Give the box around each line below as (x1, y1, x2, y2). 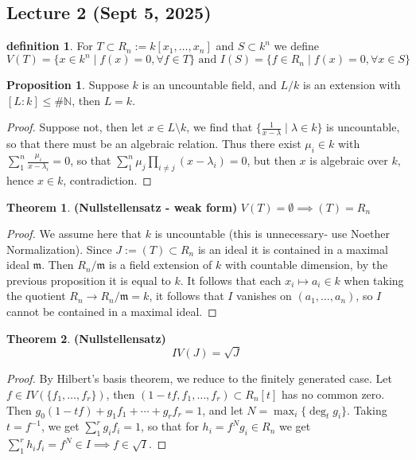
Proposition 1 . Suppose (6, 76, 129, 93)
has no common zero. (282, 386, 385, 402)
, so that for (141, 418, 199, 435)
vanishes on (236, 287, 292, 304)
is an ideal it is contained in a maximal (197, 240, 388, 257)
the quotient (6, 287, 66, 304)
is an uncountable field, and (142, 76, 277, 93)
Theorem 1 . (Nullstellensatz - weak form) (6, 198, 238, 215)
